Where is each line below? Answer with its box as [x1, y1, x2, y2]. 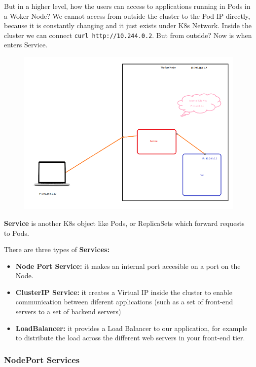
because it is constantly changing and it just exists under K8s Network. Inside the [4, 20, 252, 31]
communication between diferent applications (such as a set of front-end [15, 296, 233, 307]
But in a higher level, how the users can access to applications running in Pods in [4, 1, 251, 11]
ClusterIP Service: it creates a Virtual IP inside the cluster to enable [15, 287, 232, 297]
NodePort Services [4, 353, 80, 366]
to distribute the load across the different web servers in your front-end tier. [15, 332, 245, 343]
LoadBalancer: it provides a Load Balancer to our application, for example [15, 323, 248, 333]
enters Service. [4, 39, 48, 50]
